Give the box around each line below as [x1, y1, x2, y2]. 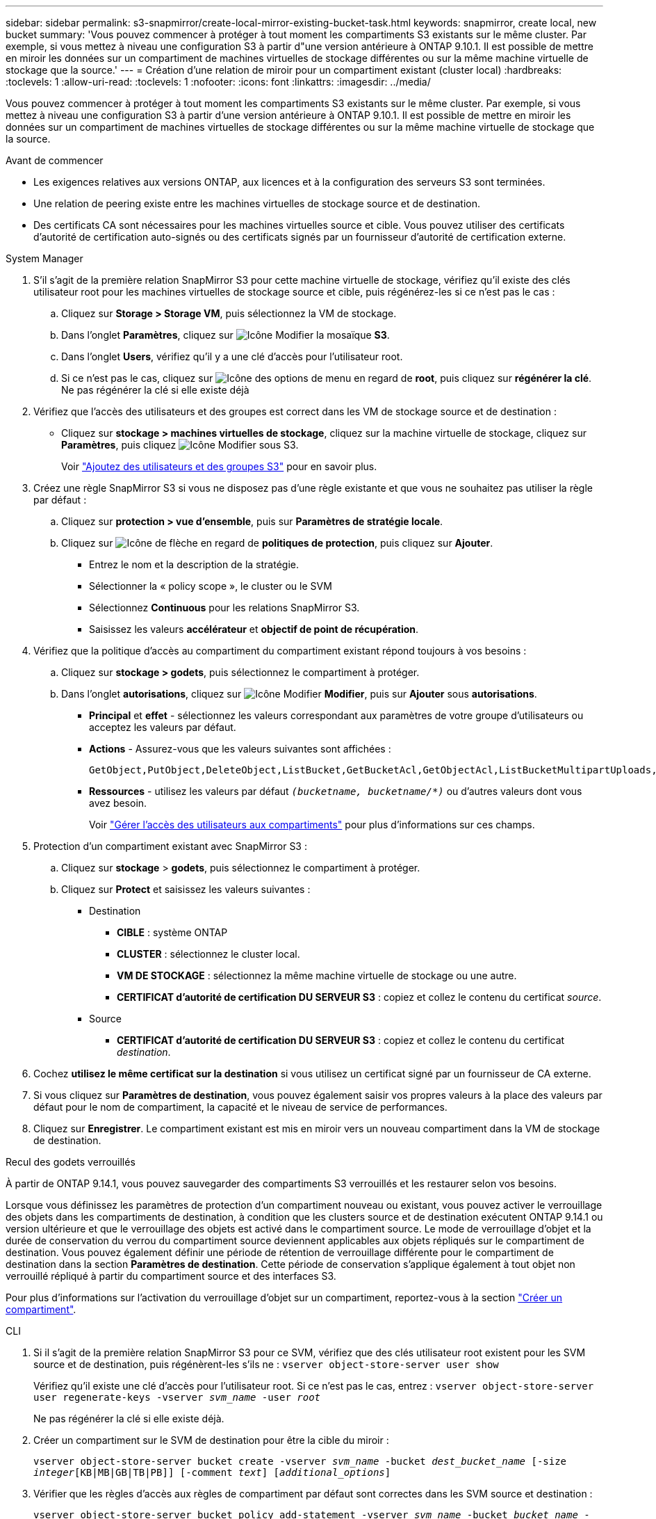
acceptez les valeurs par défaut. [89, 721, 236, 733]
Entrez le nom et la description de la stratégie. [89, 558, 299, 570]
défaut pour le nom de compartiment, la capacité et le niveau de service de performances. [33, 1101, 448, 1113]
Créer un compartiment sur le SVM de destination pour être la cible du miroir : [33, 1434, 389, 1446]
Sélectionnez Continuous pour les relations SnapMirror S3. [89, 602, 360, 613]
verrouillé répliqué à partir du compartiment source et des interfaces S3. [6, 1270, 336, 1282]
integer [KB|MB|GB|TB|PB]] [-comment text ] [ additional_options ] [33, 1467, 391, 1478]
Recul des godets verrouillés [6, 1156, 136, 1168]
